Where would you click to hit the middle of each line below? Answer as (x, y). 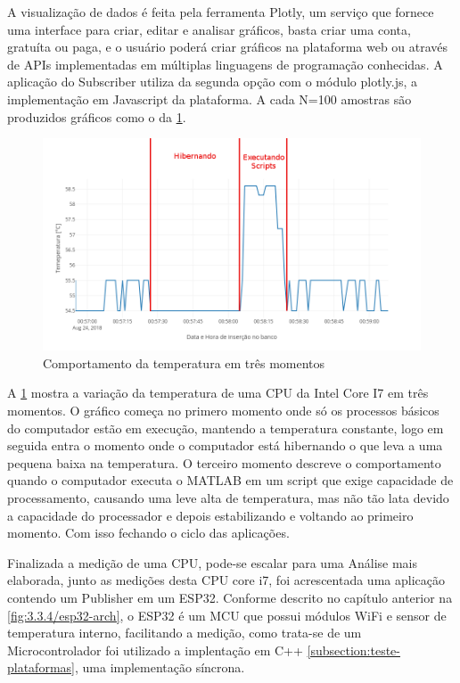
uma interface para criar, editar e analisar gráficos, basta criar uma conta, (209, 29)
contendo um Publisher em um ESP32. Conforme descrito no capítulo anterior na (230, 597)
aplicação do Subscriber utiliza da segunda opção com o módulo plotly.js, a (213, 82)
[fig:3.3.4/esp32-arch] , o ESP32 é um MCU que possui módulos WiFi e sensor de (227, 615)
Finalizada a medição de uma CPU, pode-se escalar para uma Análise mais (213, 562)
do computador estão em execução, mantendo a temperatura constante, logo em (226, 428)
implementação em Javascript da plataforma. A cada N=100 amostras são (209, 99)
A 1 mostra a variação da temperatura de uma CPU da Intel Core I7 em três (218, 393)
